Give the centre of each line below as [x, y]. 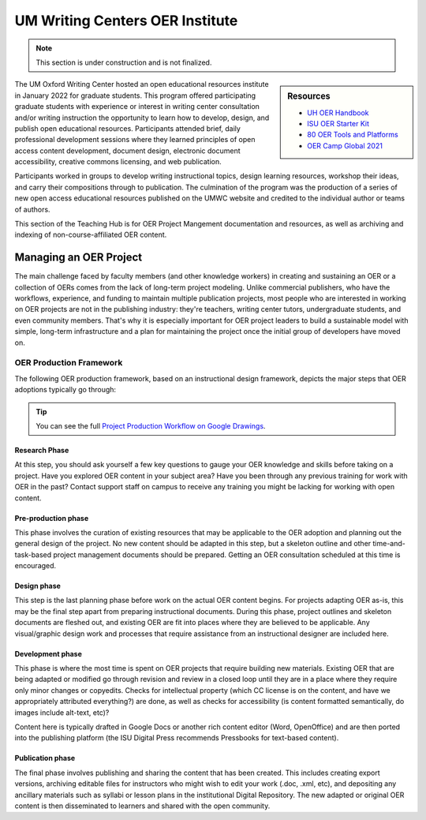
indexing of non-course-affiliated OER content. [91, 235]
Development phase [49, 653]
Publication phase [45, 758]
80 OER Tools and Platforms [353, 135]
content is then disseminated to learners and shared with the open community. [142, 806]
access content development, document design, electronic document [127, 151]
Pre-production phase [52, 518]
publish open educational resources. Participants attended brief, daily [127, 128]
